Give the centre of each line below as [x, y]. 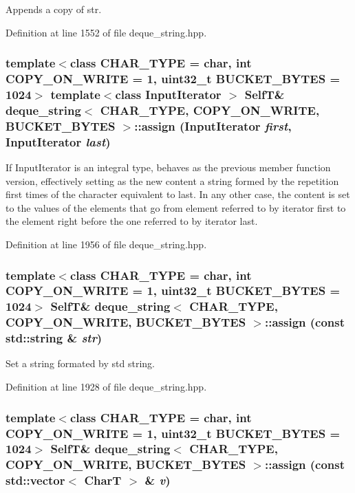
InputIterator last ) [58, 141]
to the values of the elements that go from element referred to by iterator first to [176, 207]
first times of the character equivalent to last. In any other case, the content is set [178, 194]
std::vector [35, 480]
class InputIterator [168, 94]
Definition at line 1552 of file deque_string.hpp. [106, 32]
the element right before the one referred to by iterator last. [132, 221]
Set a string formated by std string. [80, 363]
